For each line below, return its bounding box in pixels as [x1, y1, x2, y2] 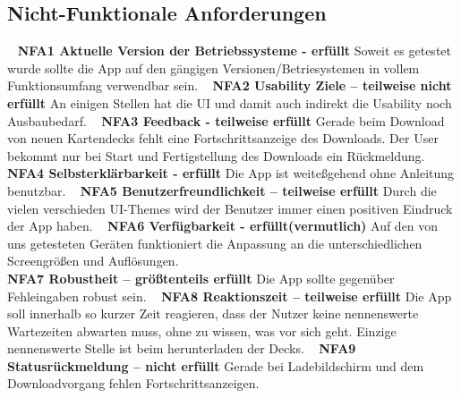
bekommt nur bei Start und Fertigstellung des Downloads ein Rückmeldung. [7, 146, 425, 165]
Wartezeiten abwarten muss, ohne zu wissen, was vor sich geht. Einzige [7, 321, 397, 340]
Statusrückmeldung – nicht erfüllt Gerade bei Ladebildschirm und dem [7, 356, 424, 375]
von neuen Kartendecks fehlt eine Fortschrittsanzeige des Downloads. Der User [7, 129, 439, 148]
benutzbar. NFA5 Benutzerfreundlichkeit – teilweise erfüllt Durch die [7, 181, 437, 199]
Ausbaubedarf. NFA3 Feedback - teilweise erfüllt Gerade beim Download [7, 111, 445, 130]
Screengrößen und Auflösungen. [7, 251, 179, 270]
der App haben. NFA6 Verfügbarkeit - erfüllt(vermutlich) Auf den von [7, 216, 439, 235]
